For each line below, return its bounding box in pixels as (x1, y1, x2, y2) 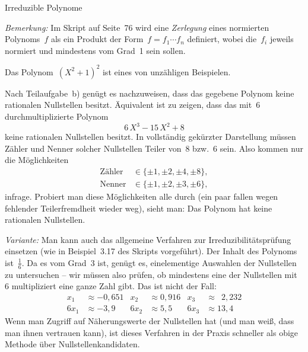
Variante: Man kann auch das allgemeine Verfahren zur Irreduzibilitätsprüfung (5, 233, 291, 245)
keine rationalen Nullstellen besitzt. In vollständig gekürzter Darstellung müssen (5, 130, 296, 143)
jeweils (269, 33, 294, 45)
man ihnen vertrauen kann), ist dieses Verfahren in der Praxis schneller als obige (5, 326, 299, 338)
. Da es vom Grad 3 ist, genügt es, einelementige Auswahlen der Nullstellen (21, 256, 297, 268)
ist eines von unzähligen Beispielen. (102, 65, 231, 78)
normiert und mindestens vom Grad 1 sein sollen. (5, 44, 186, 56)
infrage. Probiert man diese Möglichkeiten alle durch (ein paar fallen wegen (5, 190, 278, 202)
